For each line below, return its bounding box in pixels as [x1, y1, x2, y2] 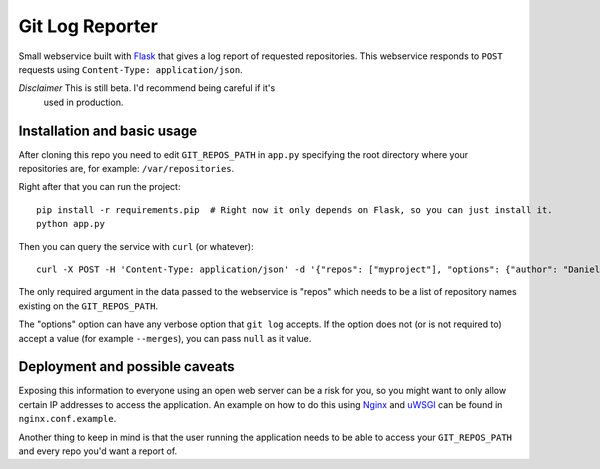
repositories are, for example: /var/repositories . [18, 163, 235, 175]
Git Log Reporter [18, 15, 159, 37]
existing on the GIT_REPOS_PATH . [18, 300, 159, 312]
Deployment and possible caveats [18, 358, 235, 375]
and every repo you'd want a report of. [18, 445, 178, 457]
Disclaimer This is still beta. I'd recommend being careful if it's [18, 82, 276, 94]
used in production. [43, 96, 124, 108]
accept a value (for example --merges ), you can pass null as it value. [18, 332, 312, 344]
